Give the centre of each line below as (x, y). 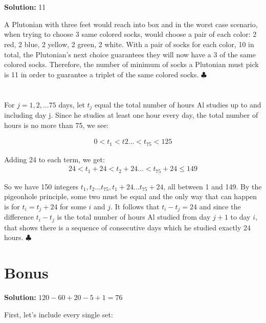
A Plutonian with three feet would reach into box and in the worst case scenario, (131, 24)
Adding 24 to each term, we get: (54, 159)
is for (12, 206)
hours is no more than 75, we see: (57, 125)
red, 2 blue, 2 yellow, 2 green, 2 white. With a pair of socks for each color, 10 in (129, 44)
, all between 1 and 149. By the (213, 186)
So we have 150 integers (41, 186)
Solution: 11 (25, 7)
